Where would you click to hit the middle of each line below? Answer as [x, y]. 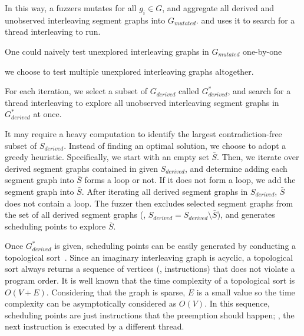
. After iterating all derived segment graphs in [165, 191]
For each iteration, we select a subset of [76, 91]
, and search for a [259, 91]
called [189, 91]
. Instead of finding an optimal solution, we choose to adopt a [175, 145]
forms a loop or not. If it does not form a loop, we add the [190, 180]
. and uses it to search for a [245, 20]
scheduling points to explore [55, 226]
